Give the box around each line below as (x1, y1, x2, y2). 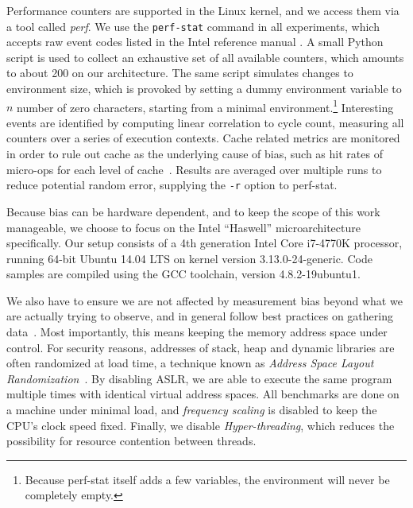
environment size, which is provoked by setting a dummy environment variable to (6, 80, 402, 97)
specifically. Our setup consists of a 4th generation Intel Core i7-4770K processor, (6, 235, 403, 251)
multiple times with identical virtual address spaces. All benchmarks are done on (6, 386, 399, 402)
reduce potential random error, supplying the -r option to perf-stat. (6, 176, 338, 193)
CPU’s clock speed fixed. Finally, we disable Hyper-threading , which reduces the (6, 417, 395, 433)
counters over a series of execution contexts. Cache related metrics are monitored (6, 130, 400, 146)
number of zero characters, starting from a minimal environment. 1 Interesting (17, 96, 394, 115)
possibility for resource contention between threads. (6, 432, 257, 449)
